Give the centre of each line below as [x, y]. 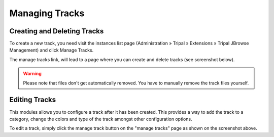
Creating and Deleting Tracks [57, 31]
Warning [32, 74]
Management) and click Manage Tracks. [52, 50]
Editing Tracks [32, 100]
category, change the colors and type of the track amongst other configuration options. [101, 119]
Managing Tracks [47, 13]
